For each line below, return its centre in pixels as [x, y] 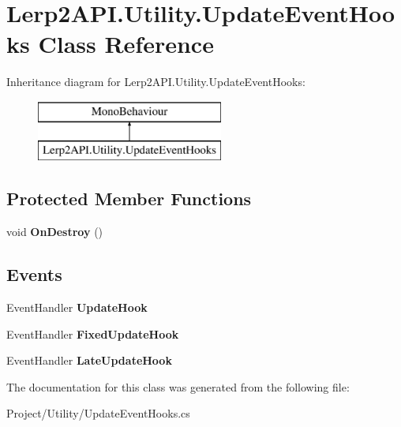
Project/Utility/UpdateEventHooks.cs [98, 413]
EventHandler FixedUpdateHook [93, 333]
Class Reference [126, 44]
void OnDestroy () [55, 232]
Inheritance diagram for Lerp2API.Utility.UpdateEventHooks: [156, 82]
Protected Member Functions [129, 199]
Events [34, 274]
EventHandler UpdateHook [77, 307]
